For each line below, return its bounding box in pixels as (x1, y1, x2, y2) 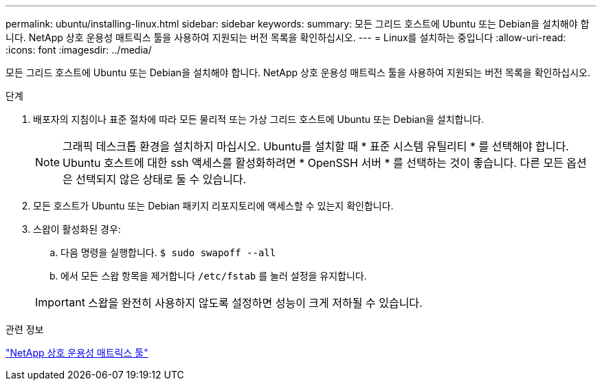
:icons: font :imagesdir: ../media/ (5, 44, 152, 56)
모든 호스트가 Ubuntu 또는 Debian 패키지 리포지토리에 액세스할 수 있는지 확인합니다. (33, 200, 394, 212)
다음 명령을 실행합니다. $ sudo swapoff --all (60, 247, 276, 258)
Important (35, 295, 85, 309)
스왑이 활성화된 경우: (33, 223, 121, 235)
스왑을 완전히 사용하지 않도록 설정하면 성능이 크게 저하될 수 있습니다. (87, 296, 423, 310)
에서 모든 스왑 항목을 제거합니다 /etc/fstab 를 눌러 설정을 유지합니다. (60, 270, 367, 282)
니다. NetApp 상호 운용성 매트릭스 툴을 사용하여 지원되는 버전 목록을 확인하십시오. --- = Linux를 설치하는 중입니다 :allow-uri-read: (5, 32, 566, 43)
